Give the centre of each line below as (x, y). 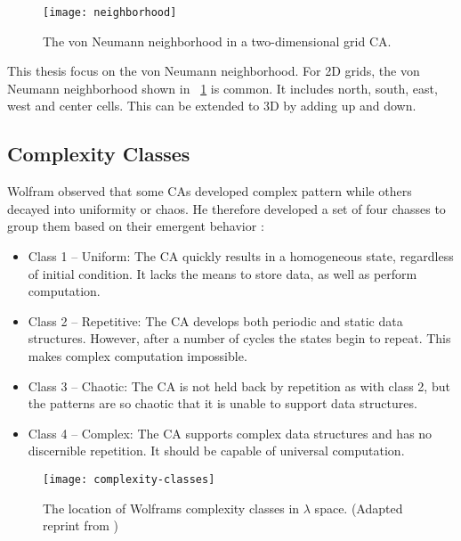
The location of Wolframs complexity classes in (171, 508)
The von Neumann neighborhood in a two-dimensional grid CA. (217, 41)
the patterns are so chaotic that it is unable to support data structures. (222, 403)
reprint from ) (81, 525)
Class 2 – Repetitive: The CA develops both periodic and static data (215, 320)
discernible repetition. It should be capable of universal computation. (216, 451)
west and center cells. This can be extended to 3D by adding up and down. (212, 106)
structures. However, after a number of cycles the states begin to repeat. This (239, 338)
